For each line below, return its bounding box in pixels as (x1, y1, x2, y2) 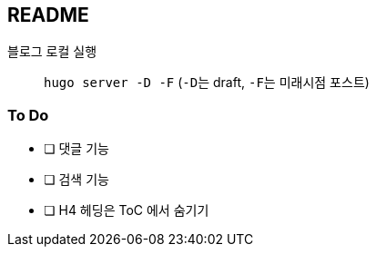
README (7, 4, 89, 26)
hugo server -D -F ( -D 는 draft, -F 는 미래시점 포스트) (44, 74, 370, 91)
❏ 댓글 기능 (44, 141, 109, 157)
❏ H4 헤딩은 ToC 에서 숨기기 (44, 202, 209, 219)
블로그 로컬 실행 (7, 44, 97, 60)
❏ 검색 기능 (44, 171, 109, 188)
